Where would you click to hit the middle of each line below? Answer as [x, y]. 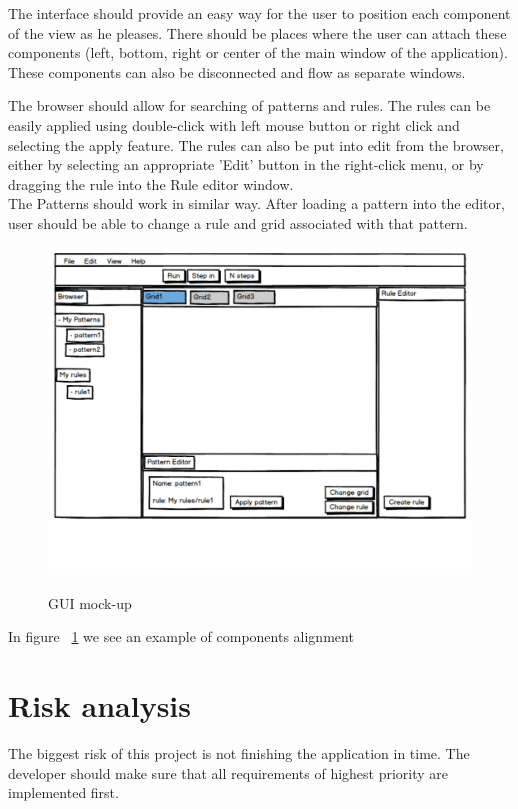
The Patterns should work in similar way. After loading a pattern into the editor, [256, 203]
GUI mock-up [90, 602]
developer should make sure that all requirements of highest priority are [228, 772]
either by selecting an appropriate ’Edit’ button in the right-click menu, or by [246, 164]
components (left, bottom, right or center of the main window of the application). [258, 52]
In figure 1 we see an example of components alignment [181, 636]
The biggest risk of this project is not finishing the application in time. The [239, 752]
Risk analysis [100, 705]
